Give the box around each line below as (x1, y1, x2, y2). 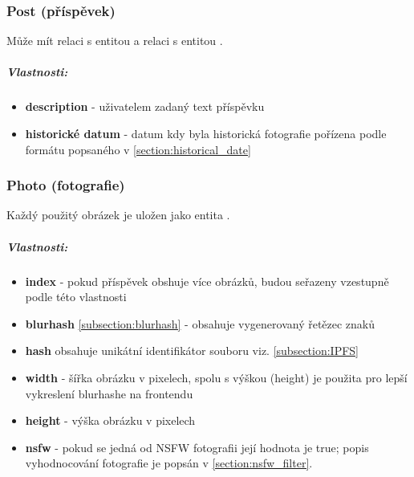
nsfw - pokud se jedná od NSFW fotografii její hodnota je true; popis (25, 438, 369, 455)
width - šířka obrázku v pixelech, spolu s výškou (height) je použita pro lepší (25, 369, 408, 385)
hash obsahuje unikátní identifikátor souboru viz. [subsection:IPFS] (25, 342, 359, 359)
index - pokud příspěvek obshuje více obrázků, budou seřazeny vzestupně (25, 272, 389, 289)
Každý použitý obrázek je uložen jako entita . (6, 206, 230, 223)
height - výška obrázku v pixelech (25, 412, 196, 429)
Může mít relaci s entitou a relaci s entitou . (6, 32, 223, 49)
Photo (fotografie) (6, 175, 125, 195)
